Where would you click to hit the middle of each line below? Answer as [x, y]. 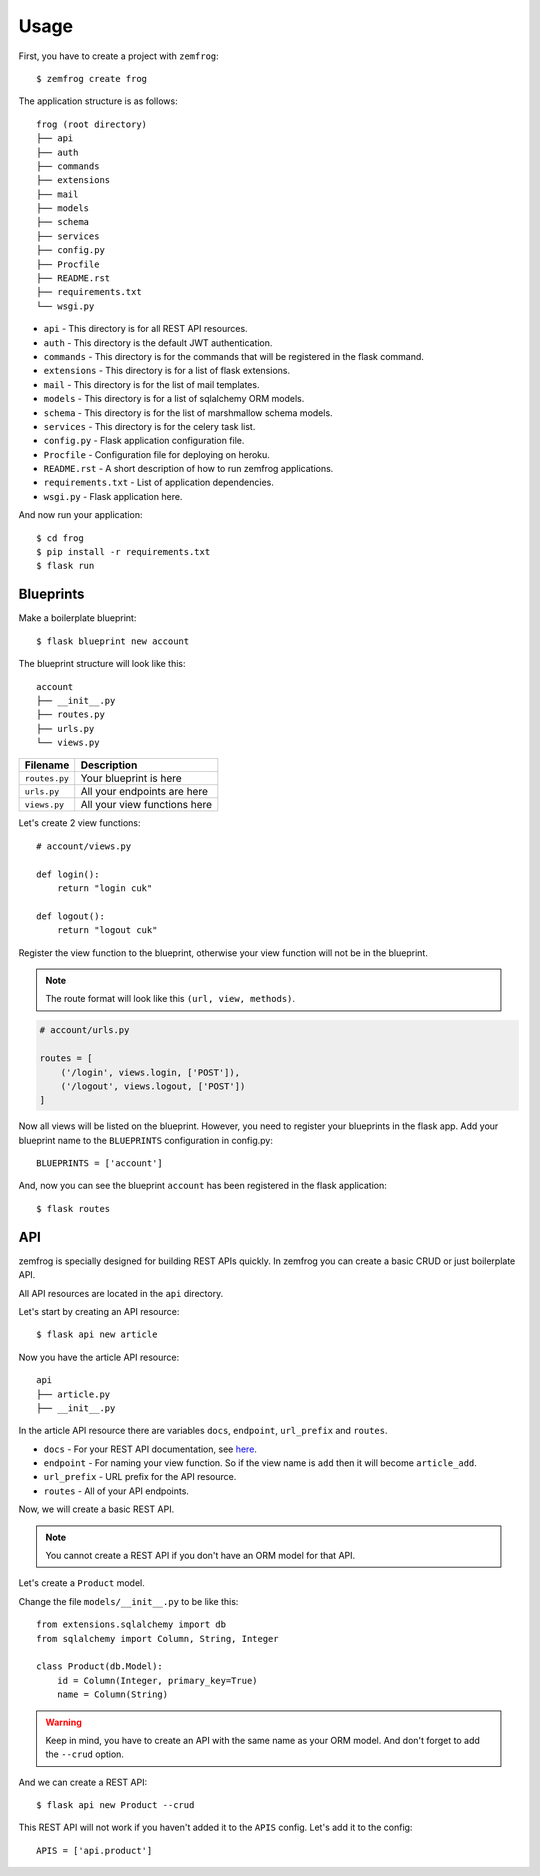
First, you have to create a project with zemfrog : [118, 56]
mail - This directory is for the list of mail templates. [151, 384]
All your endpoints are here [144, 792]
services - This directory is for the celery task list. [149, 426]
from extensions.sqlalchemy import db [131, 1624]
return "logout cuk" [107, 930]
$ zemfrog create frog [92, 78]
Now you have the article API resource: [99, 1357]
